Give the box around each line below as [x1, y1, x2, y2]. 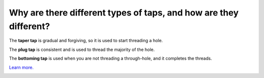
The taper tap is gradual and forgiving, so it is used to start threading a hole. [9, 38, 163, 44]
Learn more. [9, 64, 34, 70]
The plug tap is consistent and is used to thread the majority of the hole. [9, 47, 155, 52]
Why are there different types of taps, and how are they [9, 7, 239, 18]
